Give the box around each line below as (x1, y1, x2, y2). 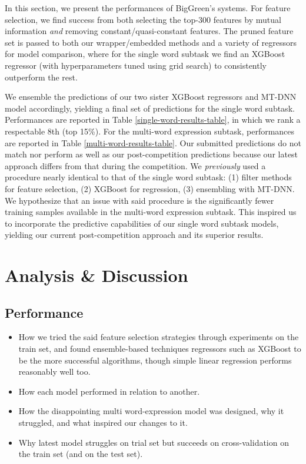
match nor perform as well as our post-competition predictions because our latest (5, 148, 298, 160)
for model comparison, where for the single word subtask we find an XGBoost (5, 48, 285, 60)
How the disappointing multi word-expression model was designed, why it (18, 405, 284, 417)
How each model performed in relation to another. (18, 385, 200, 397)
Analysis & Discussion (5, 263, 188, 287)
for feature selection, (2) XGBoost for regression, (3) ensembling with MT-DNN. (5, 182, 295, 194)
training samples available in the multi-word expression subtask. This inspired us (5, 206, 297, 218)
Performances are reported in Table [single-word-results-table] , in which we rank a (5, 113, 301, 126)
